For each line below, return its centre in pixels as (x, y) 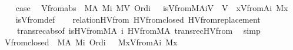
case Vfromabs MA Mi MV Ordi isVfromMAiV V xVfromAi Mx (152, 8)
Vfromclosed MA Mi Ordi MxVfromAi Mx (91, 42)
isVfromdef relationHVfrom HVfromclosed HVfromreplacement (138, 19)
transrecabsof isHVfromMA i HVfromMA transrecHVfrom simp (139, 31)
